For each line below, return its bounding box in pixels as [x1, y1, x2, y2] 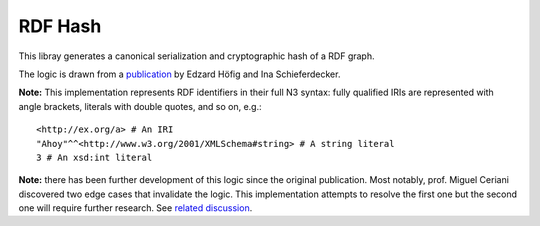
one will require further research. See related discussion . [18, 202, 253, 214]
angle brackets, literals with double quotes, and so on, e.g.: [18, 100, 262, 112]
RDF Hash [18, 15, 102, 37]
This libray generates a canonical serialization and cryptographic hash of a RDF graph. [18, 50, 375, 62]
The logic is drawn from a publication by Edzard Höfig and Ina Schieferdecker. [18, 68, 341, 80]
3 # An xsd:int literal [36, 151, 153, 163]
